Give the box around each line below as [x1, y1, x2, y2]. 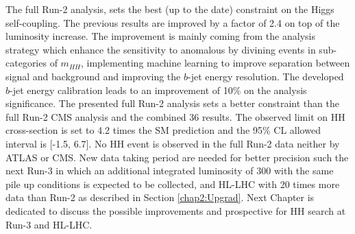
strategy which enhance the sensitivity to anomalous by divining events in [5, 42, 316, 56]
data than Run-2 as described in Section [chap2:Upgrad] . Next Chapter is [5, 190, 315, 204]
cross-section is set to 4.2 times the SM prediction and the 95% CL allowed [5, 123, 321, 137]
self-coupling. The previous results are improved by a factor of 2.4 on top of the [5, 15, 340, 30]
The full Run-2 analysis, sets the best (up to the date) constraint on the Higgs [5, 2, 334, 16]
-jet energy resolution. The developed [188, 69, 344, 83]
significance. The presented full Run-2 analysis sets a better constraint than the [5, 96, 339, 110]
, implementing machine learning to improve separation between [81, 56, 350, 70]
